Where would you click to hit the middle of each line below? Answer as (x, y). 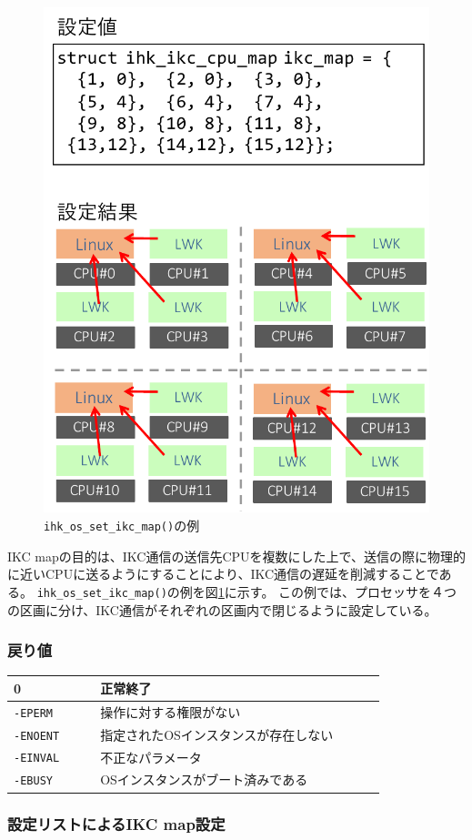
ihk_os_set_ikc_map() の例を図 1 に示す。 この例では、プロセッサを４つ (247, 591)
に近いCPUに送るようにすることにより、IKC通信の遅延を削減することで (223, 574)
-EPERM (33, 713)
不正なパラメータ (151, 757)
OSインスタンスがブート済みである (204, 779)
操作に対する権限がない (171, 711)
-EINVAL (37, 759)
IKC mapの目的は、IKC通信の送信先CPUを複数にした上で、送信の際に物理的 (237, 556)
